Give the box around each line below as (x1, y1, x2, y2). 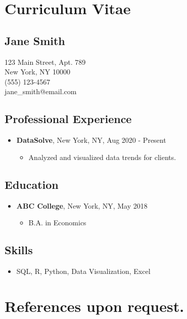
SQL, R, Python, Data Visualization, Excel (16, 265, 151, 276)
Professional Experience (5, 111, 132, 127)
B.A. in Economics (28, 217, 86, 228)
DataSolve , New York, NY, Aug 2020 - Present (16, 135, 166, 145)
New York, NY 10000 (5, 66, 70, 77)
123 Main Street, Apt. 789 (5, 56, 86, 67)
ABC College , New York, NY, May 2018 (16, 200, 148, 211)
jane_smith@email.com (5, 86, 77, 97)
